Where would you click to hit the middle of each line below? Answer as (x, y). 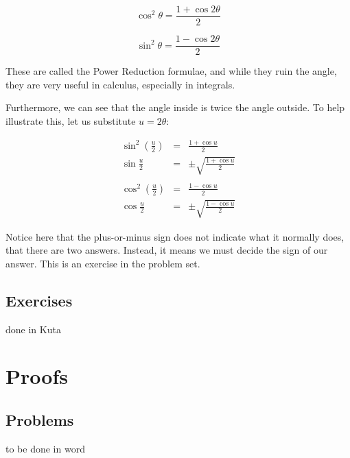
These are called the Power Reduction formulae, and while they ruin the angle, (171, 71)
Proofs (37, 376)
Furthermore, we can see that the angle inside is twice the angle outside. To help (175, 107)
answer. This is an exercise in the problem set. (103, 263)
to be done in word (45, 448)
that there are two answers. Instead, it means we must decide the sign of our (167, 250)
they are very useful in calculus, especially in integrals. (120, 84)
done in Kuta (33, 329)
